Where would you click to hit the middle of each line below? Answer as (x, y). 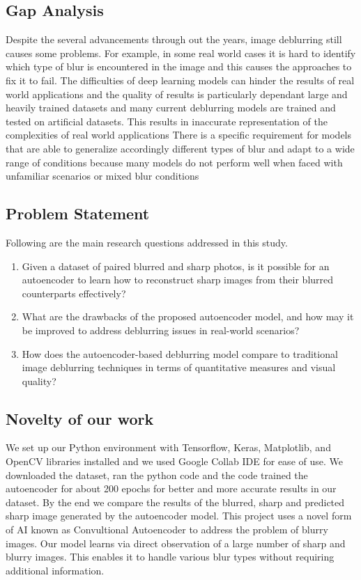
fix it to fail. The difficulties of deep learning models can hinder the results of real (180, 80)
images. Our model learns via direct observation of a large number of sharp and (176, 543)
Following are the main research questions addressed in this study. (147, 242)
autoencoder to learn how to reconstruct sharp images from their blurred (178, 280)
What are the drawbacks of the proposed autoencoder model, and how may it (188, 316)
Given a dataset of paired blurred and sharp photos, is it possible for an (176, 266)
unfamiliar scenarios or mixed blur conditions (102, 176)
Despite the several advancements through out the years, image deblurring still (174, 39)
